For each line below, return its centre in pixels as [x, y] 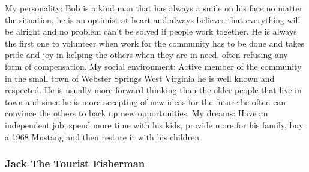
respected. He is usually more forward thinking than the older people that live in [153, 90]
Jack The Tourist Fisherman [75, 163]
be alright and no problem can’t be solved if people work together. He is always [151, 31]
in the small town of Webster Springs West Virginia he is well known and [140, 78]
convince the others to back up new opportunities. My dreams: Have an [136, 113]
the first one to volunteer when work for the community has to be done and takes [154, 43]
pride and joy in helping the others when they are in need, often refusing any [146, 55]
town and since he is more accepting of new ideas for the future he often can [145, 101]
